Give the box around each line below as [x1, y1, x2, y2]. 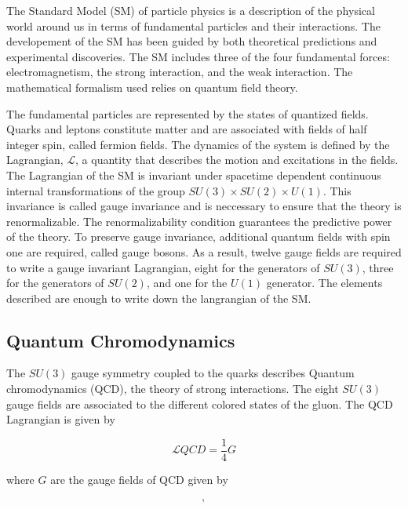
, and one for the [146, 274, 228, 291]
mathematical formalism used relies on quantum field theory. [6, 78, 298, 95]
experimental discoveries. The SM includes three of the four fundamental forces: [6, 48, 390, 64]
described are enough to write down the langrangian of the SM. [6, 289, 311, 306]
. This [322, 182, 352, 198]
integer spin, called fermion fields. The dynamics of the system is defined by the [6, 136, 390, 152]
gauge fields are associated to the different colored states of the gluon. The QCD [6, 395, 393, 412]
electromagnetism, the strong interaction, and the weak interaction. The [6, 64, 353, 80]
